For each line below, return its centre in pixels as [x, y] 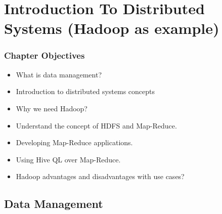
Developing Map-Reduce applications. [74, 142]
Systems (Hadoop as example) [112, 28]
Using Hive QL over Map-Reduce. [68, 159]
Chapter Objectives [45, 55]
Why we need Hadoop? [52, 108]
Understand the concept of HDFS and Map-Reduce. [96, 125]
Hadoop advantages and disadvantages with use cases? [100, 176]
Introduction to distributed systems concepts [85, 91]
